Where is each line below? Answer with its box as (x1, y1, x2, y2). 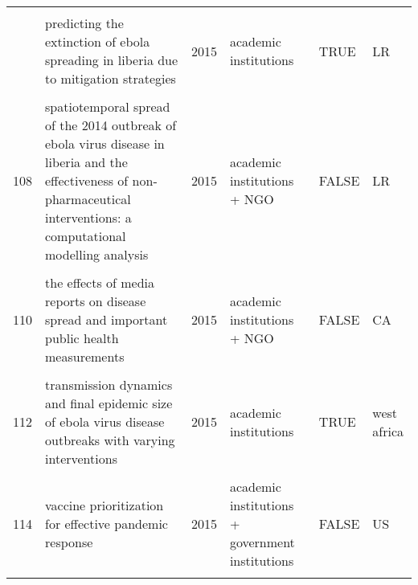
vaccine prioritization (45, 496, 164, 514)
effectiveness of (45, 171, 129, 190)
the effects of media (45, 273, 155, 292)
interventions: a (45, 208, 132, 227)
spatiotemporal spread (45, 97, 170, 116)
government (229, 533, 295, 551)
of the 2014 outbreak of (45, 116, 177, 134)
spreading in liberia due (45, 51, 178, 69)
